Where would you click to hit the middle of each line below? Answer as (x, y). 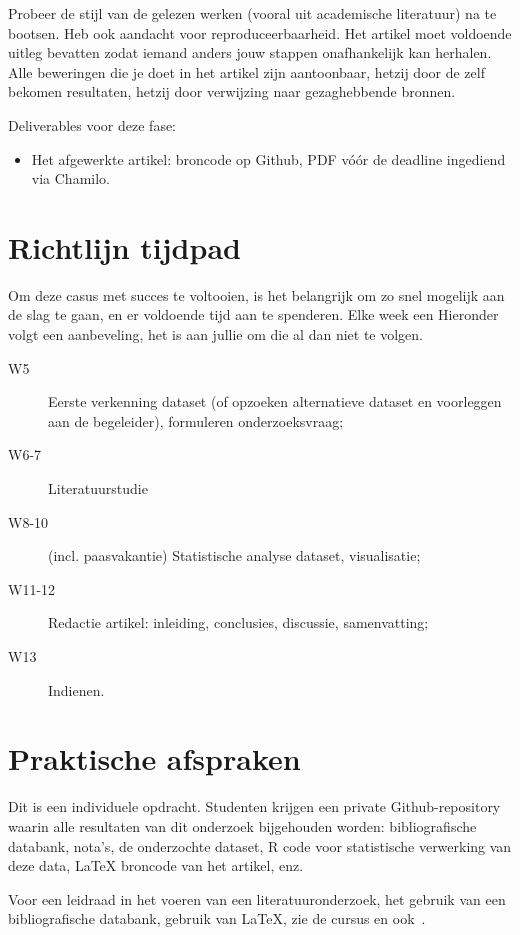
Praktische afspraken (154, 758)
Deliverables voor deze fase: (92, 124)
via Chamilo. (70, 178)
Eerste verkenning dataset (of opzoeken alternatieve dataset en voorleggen (275, 401)
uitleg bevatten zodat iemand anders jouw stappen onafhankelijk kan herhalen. (250, 52)
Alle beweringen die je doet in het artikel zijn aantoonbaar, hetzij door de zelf (246, 71)
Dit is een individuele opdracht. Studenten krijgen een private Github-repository (254, 806)
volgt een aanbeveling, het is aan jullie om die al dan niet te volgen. (216, 334)
